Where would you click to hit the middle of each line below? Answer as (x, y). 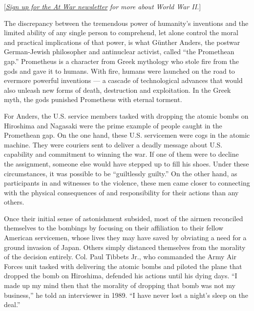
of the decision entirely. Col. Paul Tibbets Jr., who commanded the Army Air (120, 257)
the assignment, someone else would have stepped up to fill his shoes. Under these (127, 163)
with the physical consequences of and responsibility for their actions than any (121, 192)
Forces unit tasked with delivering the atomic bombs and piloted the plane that (123, 266)
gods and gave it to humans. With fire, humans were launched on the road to (119, 71)
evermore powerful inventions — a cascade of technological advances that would (123, 80)
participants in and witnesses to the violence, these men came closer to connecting (127, 183)
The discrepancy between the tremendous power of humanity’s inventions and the (126, 23)
